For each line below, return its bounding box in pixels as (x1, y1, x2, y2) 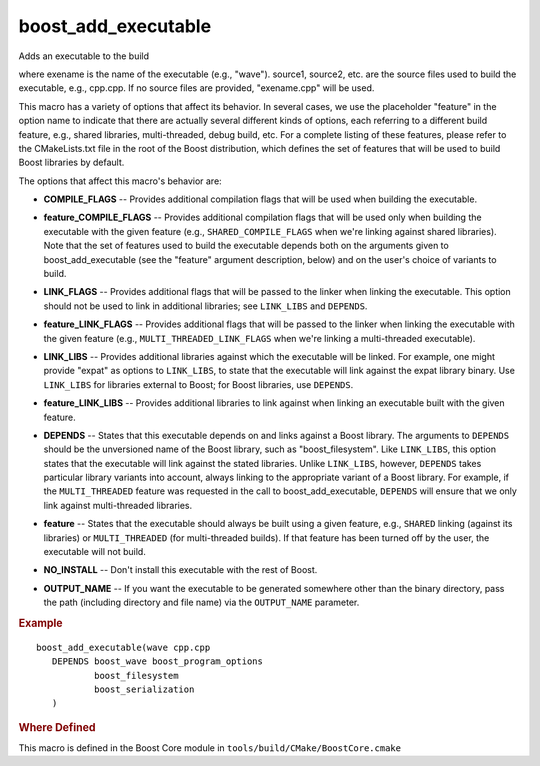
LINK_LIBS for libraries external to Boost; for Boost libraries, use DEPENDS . (43, 378, 354, 390)
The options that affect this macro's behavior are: (18, 175, 222, 187)
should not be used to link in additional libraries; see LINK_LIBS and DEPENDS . (43, 300, 368, 312)
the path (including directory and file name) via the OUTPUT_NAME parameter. (43, 596, 360, 609)
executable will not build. (43, 546, 147, 558)
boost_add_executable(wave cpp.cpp (36, 641, 211, 653)
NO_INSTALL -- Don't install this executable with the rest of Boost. (43, 564, 318, 576)
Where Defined (18, 720, 96, 734)
